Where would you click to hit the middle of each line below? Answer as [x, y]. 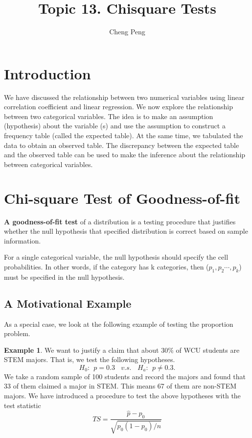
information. [23, 240]
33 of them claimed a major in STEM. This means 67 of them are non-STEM [120, 386]
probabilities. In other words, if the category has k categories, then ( [106, 266]
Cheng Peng [127, 32]
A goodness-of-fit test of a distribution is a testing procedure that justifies [120, 221]
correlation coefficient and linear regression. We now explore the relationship [118, 107]
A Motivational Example [68, 303]
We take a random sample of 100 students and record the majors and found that [125, 376]
